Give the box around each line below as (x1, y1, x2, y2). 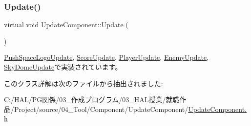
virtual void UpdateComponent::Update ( (4, 19, 128, 30)
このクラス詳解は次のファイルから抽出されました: (4, 78, 163, 88)
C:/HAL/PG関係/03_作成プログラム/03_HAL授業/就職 (4, 94, 180, 105)
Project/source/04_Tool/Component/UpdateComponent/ (14, 104, 188, 114)
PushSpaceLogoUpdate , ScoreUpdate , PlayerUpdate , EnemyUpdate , (4, 52, 209, 62)
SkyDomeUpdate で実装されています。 (4, 62, 122, 72)
